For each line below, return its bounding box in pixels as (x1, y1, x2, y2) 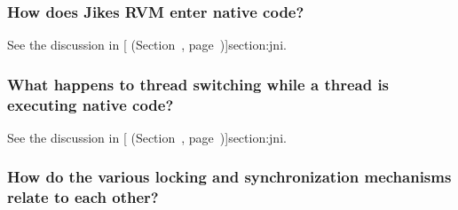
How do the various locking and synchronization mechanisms (7, 166, 452, 188)
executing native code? (7, 93, 174, 115)
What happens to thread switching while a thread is (7, 73, 390, 95)
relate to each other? (7, 186, 159, 208)
